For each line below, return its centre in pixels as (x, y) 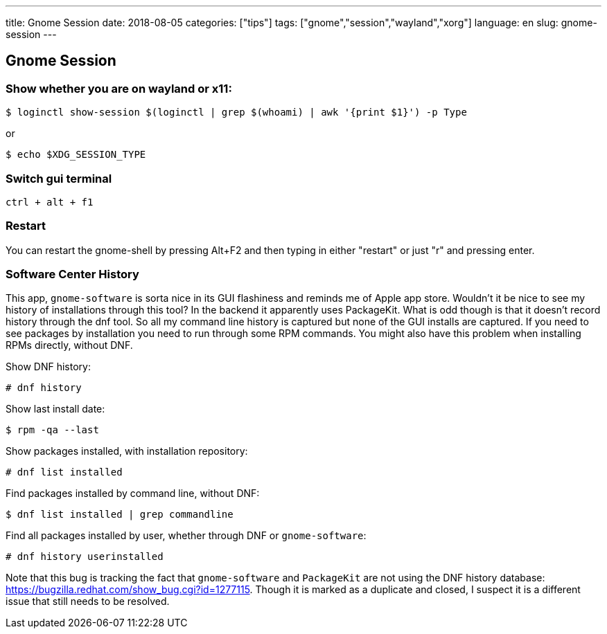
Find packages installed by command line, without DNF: (133, 493)
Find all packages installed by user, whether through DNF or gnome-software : (186, 536)
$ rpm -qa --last (52, 430)
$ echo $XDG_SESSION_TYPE (76, 155)
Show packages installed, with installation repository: (127, 451)
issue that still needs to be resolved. (88, 601)
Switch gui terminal (59, 178)
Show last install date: (55, 409)
